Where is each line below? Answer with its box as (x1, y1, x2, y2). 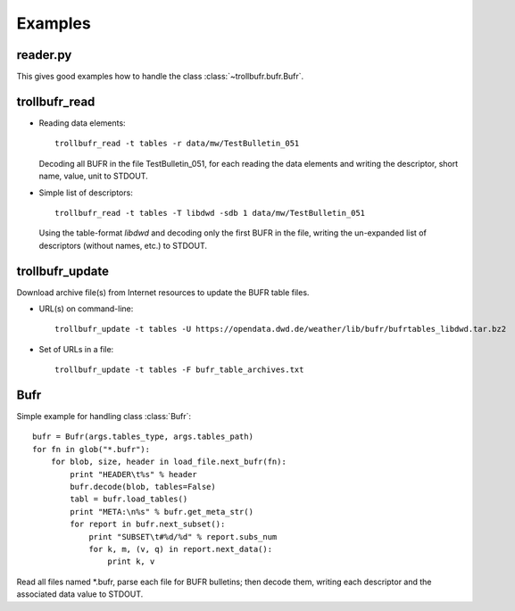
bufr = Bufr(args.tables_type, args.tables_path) (32, 432, 254, 442)
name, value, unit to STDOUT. (38, 170, 149, 182)
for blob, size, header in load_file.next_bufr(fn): (50, 457, 287, 467)
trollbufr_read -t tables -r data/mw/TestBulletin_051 (54, 138, 300, 149)
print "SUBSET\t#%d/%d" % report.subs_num (88, 532, 278, 541)
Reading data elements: (38, 117, 126, 128)
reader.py (16, 47, 72, 62)
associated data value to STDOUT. (16, 589, 144, 599)
